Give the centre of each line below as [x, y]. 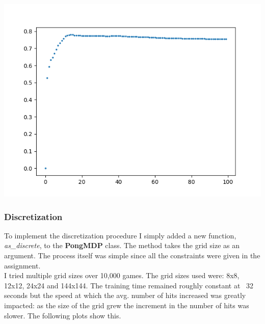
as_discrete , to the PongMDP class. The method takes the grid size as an [122, 245]
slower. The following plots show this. [63, 315]
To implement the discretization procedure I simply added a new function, [120, 235]
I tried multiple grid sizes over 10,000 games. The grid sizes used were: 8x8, [122, 275]
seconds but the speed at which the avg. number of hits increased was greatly [125, 295]
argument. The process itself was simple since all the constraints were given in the [132, 255]
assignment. [22, 265]
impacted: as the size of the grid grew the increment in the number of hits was [127, 305]
